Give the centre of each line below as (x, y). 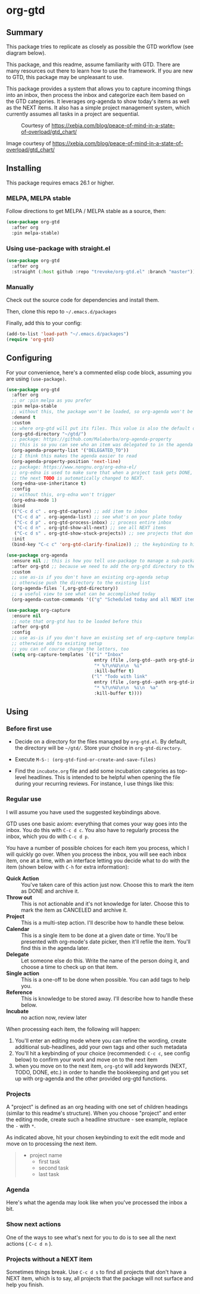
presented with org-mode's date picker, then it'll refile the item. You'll (106, 942)
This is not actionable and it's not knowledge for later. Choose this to (105, 904)
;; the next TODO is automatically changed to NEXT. (78, 478)
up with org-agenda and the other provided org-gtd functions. (91, 1079)
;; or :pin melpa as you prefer (52, 401)
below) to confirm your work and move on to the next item (86, 1059)
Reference (19, 992)
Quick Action (23, 878)
